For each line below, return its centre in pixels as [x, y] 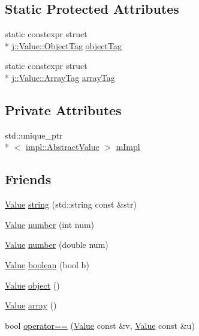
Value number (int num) [50, 224]
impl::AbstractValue [63, 147]
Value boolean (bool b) [47, 264]
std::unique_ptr [34, 135]
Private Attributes [63, 109]
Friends [28, 179]
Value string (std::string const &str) [71, 204]
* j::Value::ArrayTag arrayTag [60, 77]
